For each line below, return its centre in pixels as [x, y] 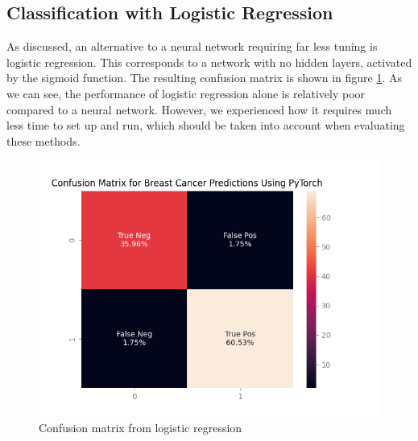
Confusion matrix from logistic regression [141, 427]
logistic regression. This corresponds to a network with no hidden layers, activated [209, 62]
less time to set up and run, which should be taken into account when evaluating [206, 125]
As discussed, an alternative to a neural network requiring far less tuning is [192, 46]
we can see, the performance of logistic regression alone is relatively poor [186, 93]
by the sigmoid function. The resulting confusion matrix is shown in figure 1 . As [205, 78]
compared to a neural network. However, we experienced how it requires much [199, 109]
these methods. [43, 140]
